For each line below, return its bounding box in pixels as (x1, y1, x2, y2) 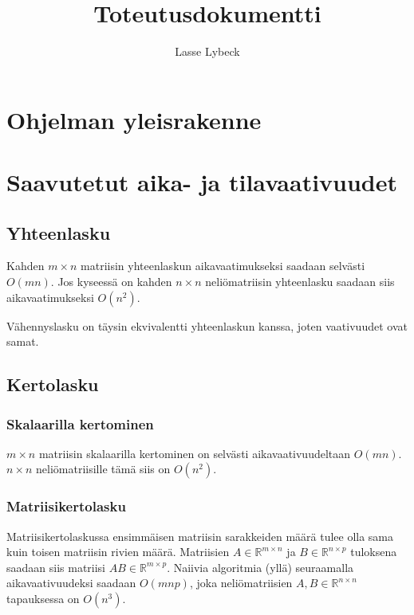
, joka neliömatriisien (189, 574, 293, 591)
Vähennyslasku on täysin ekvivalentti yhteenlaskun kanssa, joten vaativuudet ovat (6, 317, 408, 334)
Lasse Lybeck (175, 43, 240, 60)
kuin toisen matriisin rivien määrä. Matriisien (6, 543, 230, 560)
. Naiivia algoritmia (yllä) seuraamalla (167, 558, 354, 575)
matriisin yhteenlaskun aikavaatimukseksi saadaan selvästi (81, 257, 365, 274)
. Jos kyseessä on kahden (50, 273, 172, 290)
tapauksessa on (6, 590, 80, 607)
